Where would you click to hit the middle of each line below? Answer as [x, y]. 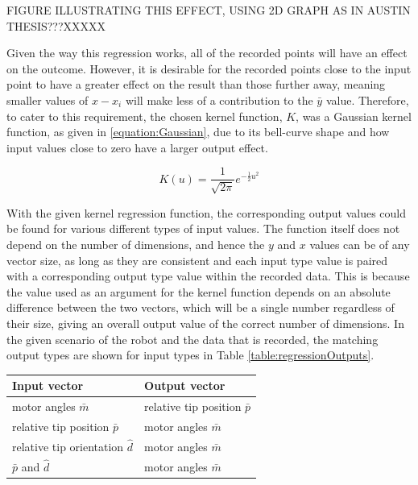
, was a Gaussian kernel [354, 116]
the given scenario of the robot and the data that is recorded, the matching [192, 339]
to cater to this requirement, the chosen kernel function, [145, 116]
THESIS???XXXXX [56, 25]
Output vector [185, 386]
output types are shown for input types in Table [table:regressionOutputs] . [190, 355]
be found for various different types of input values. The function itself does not [203, 228]
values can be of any [360, 244]
